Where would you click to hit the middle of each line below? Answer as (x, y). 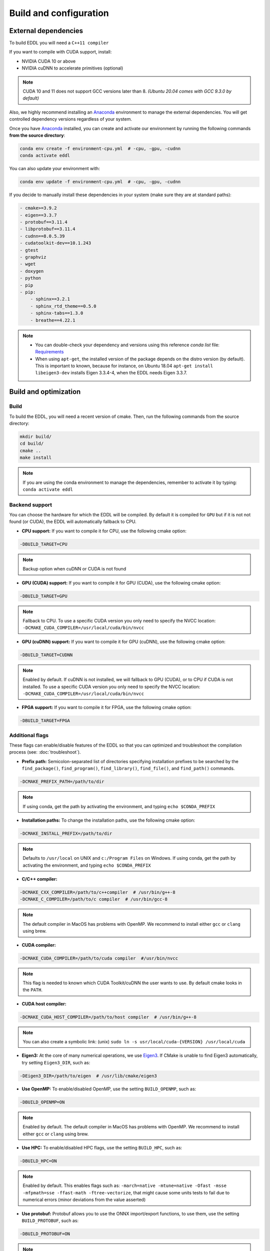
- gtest (29, 250)
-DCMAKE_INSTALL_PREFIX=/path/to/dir (66, 833)
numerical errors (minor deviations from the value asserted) (84, 1200)
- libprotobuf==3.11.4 (47, 229)
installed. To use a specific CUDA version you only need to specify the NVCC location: (111, 687)
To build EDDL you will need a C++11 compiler (59, 43)
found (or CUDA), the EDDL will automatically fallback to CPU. (73, 522)
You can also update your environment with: (54, 169)
